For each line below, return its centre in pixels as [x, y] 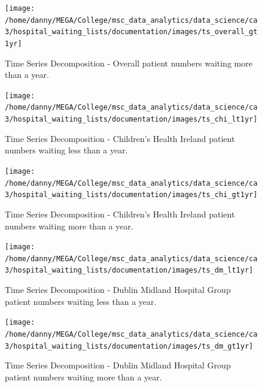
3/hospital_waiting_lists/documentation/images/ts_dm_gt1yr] [129, 346]
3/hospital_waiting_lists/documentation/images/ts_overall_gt [131, 32]
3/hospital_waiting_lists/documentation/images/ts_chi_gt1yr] [131, 195]
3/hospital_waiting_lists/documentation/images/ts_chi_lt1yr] [131, 120]
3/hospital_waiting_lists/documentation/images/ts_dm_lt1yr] [129, 270]
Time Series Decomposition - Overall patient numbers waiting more [129, 63]
